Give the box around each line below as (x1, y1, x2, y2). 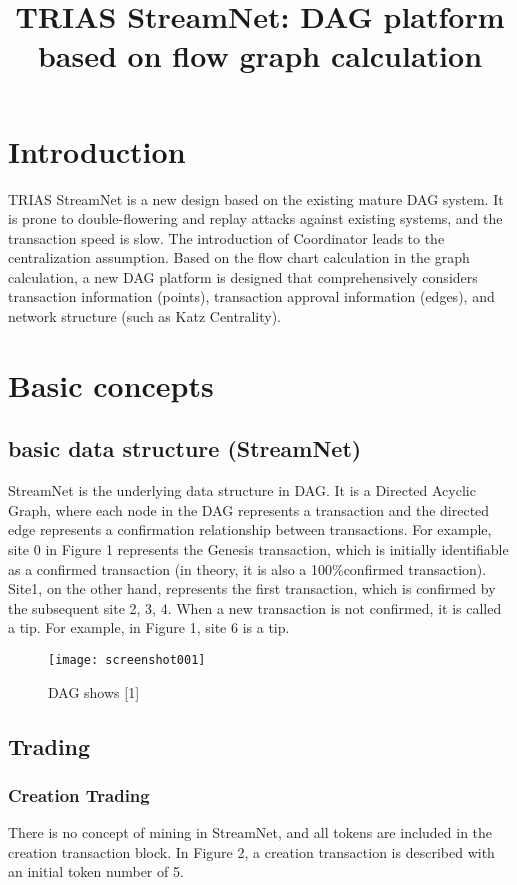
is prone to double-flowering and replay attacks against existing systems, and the (8, 208, 503, 229)
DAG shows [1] (48, 681, 140, 702)
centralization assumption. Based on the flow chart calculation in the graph (8, 247, 470, 268)
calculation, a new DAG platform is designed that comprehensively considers (8, 266, 478, 287)
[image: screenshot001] (48, 652, 206, 667)
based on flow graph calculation (37, 35, 483, 76)
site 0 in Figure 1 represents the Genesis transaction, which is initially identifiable (8, 539, 509, 560)
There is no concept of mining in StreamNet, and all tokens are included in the (8, 822, 493, 843)
